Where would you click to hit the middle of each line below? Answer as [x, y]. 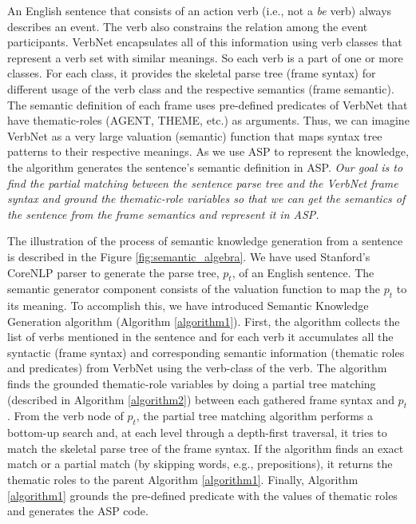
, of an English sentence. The [303, 272]
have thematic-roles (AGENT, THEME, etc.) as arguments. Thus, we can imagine [208, 120]
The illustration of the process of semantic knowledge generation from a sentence [205, 241]
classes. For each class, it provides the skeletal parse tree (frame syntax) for [192, 73]
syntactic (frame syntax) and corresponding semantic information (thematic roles [206, 352]
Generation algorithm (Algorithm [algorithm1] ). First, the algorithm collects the [204, 321]
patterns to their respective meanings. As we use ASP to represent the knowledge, [208, 151]
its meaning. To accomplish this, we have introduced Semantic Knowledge [188, 306]
